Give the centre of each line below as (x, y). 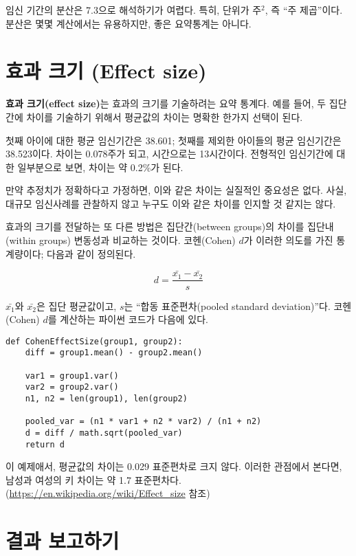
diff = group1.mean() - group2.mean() (114, 353)
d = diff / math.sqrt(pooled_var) (104, 433)
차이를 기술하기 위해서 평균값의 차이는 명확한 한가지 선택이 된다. (165, 116)
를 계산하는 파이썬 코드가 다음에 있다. (128, 319)
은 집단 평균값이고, (76, 305)
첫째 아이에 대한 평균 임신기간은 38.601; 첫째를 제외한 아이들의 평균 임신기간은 (174, 140)
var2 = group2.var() (72, 387)
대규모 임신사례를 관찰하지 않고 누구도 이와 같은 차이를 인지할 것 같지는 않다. (171, 203)
